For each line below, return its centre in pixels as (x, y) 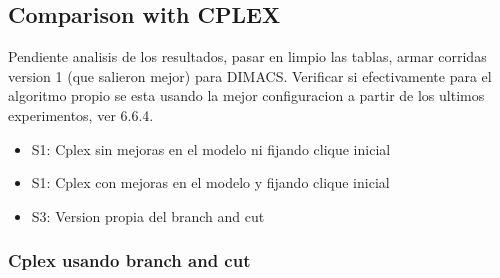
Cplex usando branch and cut (129, 260)
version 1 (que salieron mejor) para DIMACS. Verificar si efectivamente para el (250, 75)
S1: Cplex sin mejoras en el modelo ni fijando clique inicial (211, 148)
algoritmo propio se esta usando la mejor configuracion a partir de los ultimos (246, 95)
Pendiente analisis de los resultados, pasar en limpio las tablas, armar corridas (247, 56)
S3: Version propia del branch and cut (148, 215)
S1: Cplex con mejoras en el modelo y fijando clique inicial (210, 182)
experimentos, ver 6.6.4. (81, 114)
